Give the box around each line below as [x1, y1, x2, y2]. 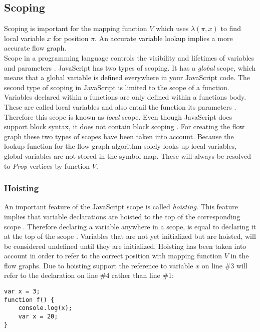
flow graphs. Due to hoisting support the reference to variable [4, 260, 193, 270]
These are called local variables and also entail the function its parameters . [4, 101, 236, 112]
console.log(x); [18, 304, 73, 312]
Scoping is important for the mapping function [4, 23, 147, 34]
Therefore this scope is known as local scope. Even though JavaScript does [4, 111, 232, 122]
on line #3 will [201, 260, 247, 270]
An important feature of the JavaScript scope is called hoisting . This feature [4, 201, 238, 212]
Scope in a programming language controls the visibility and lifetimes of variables [4, 52, 254, 63]
